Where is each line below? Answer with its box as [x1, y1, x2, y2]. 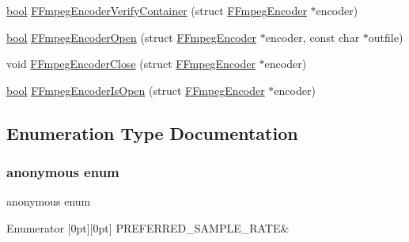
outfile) [368, 28, 403, 45]
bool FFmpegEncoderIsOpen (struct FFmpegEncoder [6, 81, 265, 98]
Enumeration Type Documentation [6, 120, 298, 145]
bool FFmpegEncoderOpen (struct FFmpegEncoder [6, 28, 257, 45]
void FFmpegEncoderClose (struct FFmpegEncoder [6, 55, 256, 72]
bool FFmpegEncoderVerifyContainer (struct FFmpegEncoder [6, 2, 307, 18]
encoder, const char [265, 28, 360, 45]
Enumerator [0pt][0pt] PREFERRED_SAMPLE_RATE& [6, 219, 290, 236]
